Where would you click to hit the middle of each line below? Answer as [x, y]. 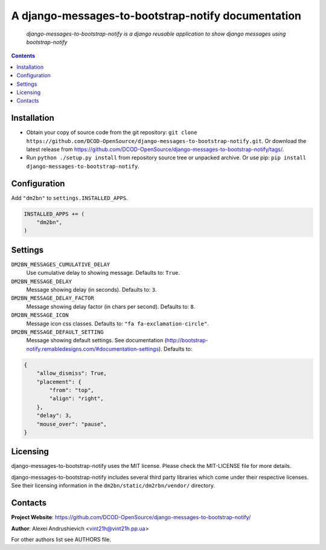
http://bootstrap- [187, 341]
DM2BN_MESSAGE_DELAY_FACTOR [53, 298]
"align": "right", [76, 399]
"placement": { [59, 382]
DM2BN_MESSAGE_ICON [40, 315]
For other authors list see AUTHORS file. [61, 539]
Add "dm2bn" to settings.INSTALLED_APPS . [69, 198]
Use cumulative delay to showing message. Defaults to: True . [103, 273]
